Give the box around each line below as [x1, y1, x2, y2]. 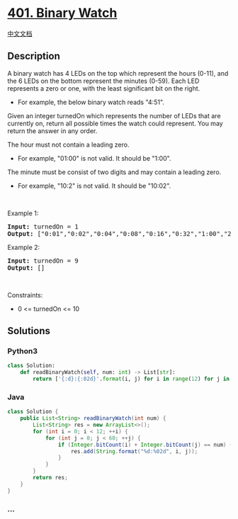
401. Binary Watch [7, 5, 118, 21]
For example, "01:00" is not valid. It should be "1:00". [17, 154, 171, 162]
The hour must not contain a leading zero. [7, 140, 130, 149]
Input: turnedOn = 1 [7, 222, 79, 231]
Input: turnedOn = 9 [7, 256, 79, 265]
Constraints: [7, 290, 43, 299]
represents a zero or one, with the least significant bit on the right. [7, 84, 200, 93]
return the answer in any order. [7, 126, 98, 135]
